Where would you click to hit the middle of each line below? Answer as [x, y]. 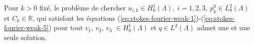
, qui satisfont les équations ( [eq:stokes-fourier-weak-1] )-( [118, 18]
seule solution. [25, 37]
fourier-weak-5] [26, 27]
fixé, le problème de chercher [83, 7]
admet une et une [223, 27]
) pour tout [66, 27]
